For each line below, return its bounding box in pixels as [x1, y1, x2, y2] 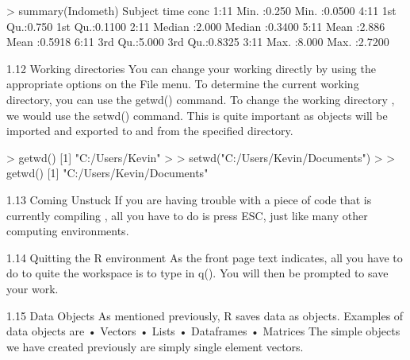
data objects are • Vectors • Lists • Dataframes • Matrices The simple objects [6, 323, 400, 339]
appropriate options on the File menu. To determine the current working [6, 75, 359, 92]
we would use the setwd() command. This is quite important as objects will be [6, 106, 388, 123]
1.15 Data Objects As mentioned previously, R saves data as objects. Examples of [6, 307, 404, 323]
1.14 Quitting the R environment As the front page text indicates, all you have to [6, 249, 403, 265]
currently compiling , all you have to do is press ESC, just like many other [6, 207, 368, 223]
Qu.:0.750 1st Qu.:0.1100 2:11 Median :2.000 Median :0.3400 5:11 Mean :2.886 [6, 17, 385, 34]
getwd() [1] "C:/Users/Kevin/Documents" [6, 165, 209, 181]
